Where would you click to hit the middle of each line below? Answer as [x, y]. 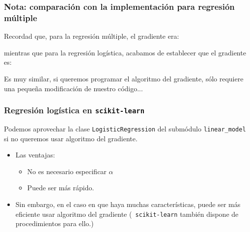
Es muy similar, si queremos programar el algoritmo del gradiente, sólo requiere [124, 78]
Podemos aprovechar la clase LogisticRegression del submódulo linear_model [125, 128]
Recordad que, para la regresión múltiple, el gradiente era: [92, 36]
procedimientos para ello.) [55, 223]
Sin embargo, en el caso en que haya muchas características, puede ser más [128, 204]
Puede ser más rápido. [61, 188]
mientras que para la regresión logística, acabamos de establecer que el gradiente [125, 52]
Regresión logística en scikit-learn [74, 110]
